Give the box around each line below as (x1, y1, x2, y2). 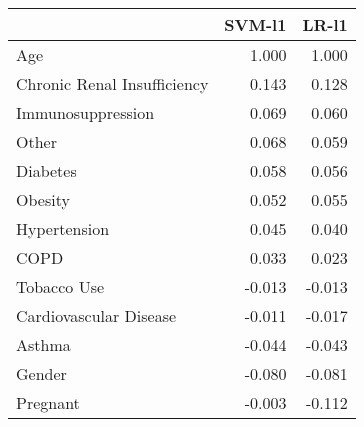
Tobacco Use (16, 275, 105, 298)
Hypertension (16, 217, 110, 240)
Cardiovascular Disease (16, 304, 177, 327)
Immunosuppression (16, 101, 155, 124)
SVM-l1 (224, 13, 287, 36)
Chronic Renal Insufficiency (16, 72, 209, 95)
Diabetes (16, 159, 77, 182)
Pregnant (16, 391, 80, 414)
